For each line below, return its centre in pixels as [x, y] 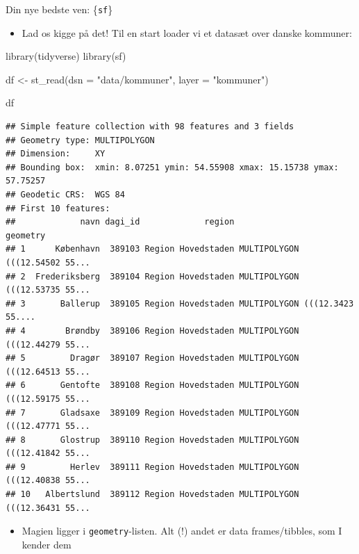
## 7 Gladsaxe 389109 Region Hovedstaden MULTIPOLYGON [152, 413]
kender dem [47, 544]
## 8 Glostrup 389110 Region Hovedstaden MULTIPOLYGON [152, 440]
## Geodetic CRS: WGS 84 [65, 195]
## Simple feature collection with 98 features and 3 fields [150, 127]
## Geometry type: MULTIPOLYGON [80, 140]
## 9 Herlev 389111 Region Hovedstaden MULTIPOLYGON [152, 467]
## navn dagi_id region [120, 222]
